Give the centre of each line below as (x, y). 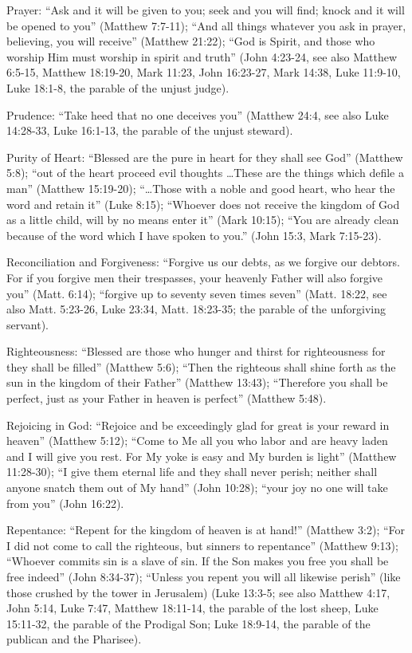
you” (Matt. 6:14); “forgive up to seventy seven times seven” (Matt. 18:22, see (197, 293)
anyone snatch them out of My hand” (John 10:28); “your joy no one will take (197, 488)
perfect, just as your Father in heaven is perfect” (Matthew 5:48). (167, 398)
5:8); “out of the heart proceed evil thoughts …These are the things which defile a (205, 173)
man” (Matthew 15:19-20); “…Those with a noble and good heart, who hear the (201, 188)
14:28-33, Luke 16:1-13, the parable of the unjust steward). (150, 130)
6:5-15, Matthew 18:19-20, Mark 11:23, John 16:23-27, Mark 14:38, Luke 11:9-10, (204, 72)
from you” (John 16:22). (65, 503)
